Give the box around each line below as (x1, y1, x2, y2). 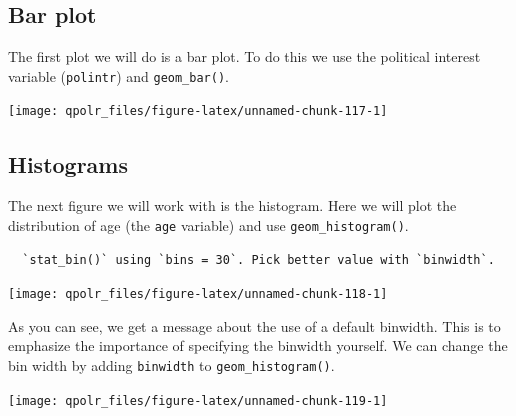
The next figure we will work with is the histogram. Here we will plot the (8, 195, 457, 216)
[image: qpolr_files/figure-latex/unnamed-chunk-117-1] (8, 104, 388, 119)
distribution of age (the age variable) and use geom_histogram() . (8, 214, 409, 235)
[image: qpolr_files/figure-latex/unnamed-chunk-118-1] (8, 287, 388, 302)
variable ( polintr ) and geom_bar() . (8, 65, 229, 86)
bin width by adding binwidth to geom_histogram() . (8, 355, 335, 375)
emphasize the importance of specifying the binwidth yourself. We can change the (8, 335, 508, 356)
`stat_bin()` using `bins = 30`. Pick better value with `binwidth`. (22, 252, 495, 267)
